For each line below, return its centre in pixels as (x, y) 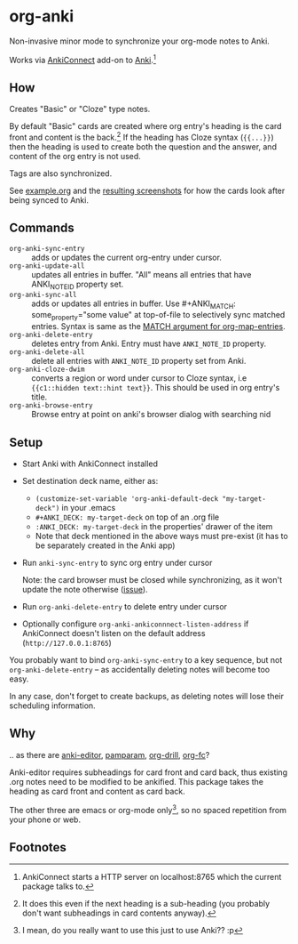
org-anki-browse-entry (51, 406)
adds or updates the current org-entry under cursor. (126, 257)
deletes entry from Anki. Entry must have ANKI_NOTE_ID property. (149, 343)
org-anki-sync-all (43, 294)
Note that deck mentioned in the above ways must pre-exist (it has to (161, 537)
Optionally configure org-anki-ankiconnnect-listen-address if (135, 624)
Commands (42, 228)
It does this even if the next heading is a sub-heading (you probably (146, 904)
